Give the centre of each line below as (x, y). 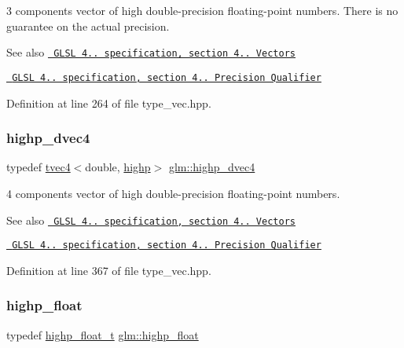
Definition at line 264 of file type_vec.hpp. (109, 103)
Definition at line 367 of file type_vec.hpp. (109, 270)
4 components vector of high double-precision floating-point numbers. (173, 193)
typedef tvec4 (39, 167)
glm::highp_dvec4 (212, 167)
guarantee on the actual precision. (88, 26)
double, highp (118, 167)
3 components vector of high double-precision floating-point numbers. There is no (202, 10)
